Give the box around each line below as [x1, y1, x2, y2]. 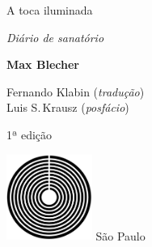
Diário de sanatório [6, 28, 104, 45]
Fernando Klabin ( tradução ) [6, 83, 145, 100]
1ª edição [6, 126, 53, 143]
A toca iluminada [6, 2, 93, 18]
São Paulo [95, 227, 146, 244]
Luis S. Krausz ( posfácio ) [6, 99, 129, 116]
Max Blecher [6, 56, 79, 73]
